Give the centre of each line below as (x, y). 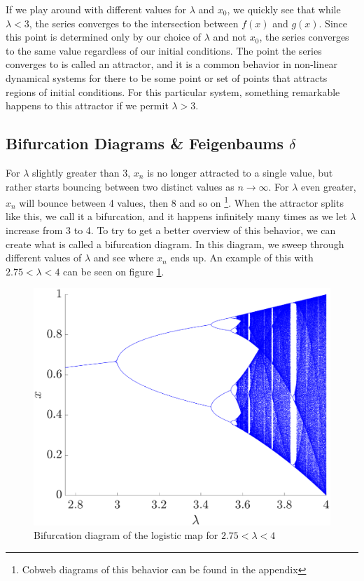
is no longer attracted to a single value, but (240, 172)
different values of (44, 258)
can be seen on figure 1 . (114, 271)
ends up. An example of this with (242, 258)
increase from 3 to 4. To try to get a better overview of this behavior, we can (171, 230)
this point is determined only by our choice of (104, 37)
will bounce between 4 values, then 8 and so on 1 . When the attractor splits (181, 201)
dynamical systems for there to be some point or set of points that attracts (167, 77)
